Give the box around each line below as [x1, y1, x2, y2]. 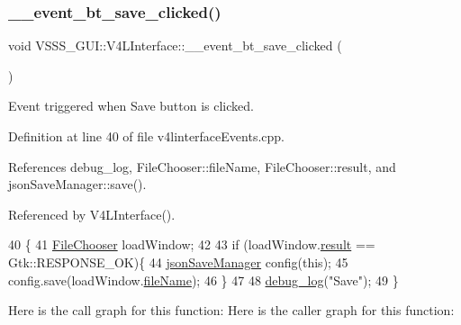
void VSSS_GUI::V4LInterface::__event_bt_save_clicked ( [8, 36, 342, 55]
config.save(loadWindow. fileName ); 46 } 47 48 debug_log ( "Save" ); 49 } [8, 270, 399, 289]
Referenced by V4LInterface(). [8, 204, 176, 223]
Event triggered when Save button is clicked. [8, 96, 254, 115]
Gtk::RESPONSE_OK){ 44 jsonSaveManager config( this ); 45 [8, 252, 348, 271]
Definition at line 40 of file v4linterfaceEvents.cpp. [8, 127, 285, 145]
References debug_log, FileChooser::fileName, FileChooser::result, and [8, 157, 396, 176]
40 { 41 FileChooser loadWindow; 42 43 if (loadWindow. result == [8, 235, 375, 254]
